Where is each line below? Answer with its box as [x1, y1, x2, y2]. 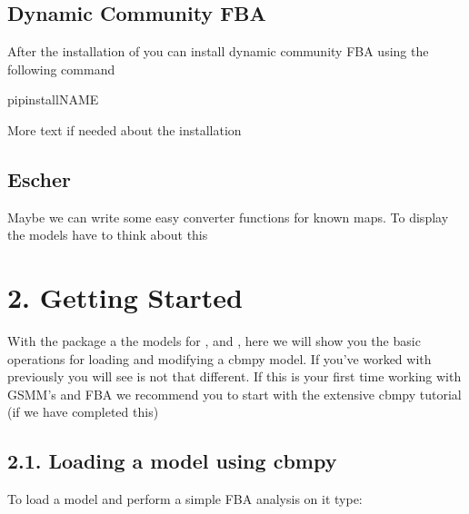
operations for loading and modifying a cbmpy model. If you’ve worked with [7, 349, 432, 368]
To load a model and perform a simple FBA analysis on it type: [7, 489, 363, 509]
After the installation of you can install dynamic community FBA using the [7, 42, 429, 61]
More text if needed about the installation [7, 120, 242, 139]
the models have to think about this [7, 225, 208, 244]
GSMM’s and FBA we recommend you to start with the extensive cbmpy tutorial [7, 384, 462, 403]
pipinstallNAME [7, 90, 99, 109]
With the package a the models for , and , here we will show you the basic [7, 331, 421, 351]
